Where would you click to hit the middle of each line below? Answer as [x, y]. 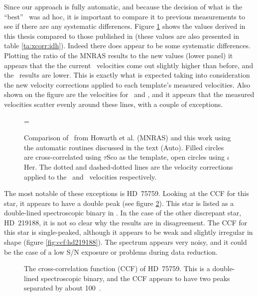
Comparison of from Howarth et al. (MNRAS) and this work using [128, 138]
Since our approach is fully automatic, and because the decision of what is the [123, 6]
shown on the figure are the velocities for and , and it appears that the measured [129, 94]
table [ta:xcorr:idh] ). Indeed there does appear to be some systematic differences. [127, 46]
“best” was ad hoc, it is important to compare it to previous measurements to [125, 16]
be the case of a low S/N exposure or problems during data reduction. [111, 251]
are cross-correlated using [63, 157]
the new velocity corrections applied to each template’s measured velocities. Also [127, 84]
